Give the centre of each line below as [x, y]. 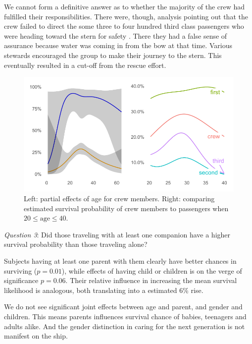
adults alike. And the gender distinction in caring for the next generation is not [125, 326]
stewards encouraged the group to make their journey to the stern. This [113, 55]
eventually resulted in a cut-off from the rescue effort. [85, 65]
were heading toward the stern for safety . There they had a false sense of [116, 35]
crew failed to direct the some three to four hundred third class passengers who [124, 26]
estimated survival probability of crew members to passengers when [126, 208]
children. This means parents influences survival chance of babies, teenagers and [125, 316]
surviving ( [21, 270]
